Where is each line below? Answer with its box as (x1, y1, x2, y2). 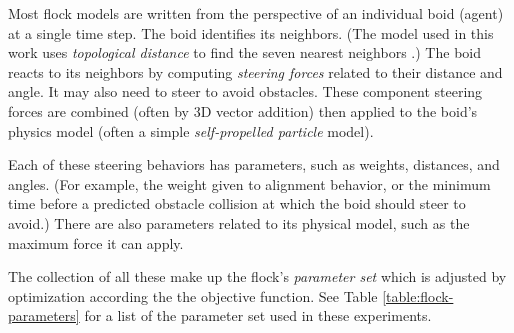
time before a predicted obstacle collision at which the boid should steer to (8, 193, 466, 214)
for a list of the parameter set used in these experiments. (84, 305, 432, 326)
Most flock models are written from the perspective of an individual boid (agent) (8, 3, 504, 23)
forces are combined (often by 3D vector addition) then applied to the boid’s (8, 100, 478, 121)
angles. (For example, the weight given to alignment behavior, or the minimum (8, 173, 491, 194)
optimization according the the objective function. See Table (8, 285, 378, 306)
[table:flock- (382, 285, 454, 306)
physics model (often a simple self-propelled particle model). (8, 120, 374, 141)
